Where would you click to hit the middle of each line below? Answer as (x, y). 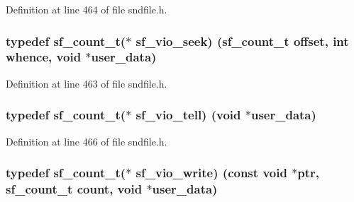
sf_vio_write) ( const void (211, 173)
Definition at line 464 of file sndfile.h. (87, 9)
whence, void (44, 57)
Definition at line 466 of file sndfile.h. (87, 141)
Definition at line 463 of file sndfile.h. (87, 83)
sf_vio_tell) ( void (188, 115)
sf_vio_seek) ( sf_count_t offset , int (242, 41)
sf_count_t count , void (74, 188)
